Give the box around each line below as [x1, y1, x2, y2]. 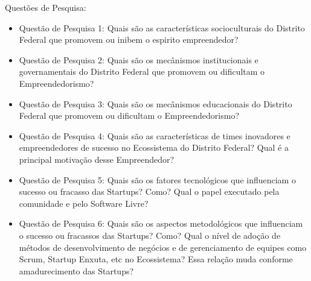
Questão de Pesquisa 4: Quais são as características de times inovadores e [19, 129, 290, 142]
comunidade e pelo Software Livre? [19, 197, 149, 209]
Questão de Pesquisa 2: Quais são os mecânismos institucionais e [19, 53, 258, 66]
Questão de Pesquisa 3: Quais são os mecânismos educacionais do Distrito [19, 97, 292, 110]
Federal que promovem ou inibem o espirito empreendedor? [19, 33, 239, 46]
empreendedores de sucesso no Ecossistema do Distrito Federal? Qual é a [19, 141, 289, 154]
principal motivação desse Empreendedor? [19, 153, 175, 165]
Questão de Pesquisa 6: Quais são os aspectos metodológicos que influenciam [19, 217, 303, 230]
